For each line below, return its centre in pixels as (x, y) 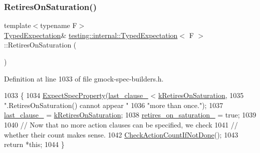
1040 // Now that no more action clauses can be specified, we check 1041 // (121, 124)
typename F (59, 25)
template (18, 25)
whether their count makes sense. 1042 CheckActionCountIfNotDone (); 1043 (121, 134)
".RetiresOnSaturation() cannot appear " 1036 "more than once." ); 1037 (114, 105)
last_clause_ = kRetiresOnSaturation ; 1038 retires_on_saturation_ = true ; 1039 (130, 115)
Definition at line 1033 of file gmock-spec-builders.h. (84, 78)
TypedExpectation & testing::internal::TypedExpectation (91, 35)
